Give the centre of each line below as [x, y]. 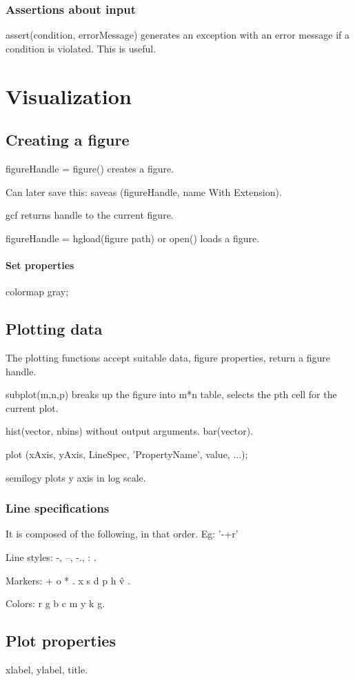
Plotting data [54, 329]
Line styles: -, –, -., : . [51, 556]
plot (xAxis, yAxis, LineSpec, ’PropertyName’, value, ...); [127, 454]
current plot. [32, 407]
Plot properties [61, 641]
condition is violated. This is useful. [81, 48]
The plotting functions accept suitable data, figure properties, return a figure [168, 357]
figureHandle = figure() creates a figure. [90, 168]
